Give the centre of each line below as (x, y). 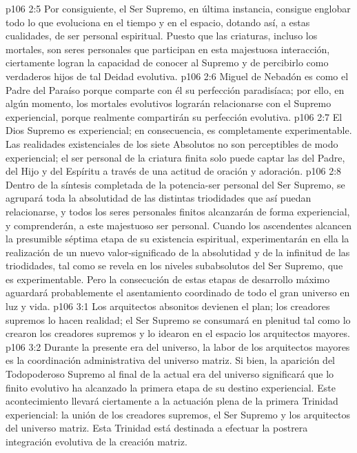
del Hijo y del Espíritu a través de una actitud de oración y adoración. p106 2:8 (174, 171)
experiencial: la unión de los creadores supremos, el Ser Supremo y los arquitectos (178, 414)
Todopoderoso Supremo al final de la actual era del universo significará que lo (170, 374)
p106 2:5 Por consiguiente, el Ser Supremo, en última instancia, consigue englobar (178, 8)
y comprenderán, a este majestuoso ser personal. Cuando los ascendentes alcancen (178, 225)
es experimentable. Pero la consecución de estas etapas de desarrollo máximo (168, 279)
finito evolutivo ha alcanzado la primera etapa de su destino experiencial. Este (171, 387)
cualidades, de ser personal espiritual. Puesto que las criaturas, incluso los (162, 36)
